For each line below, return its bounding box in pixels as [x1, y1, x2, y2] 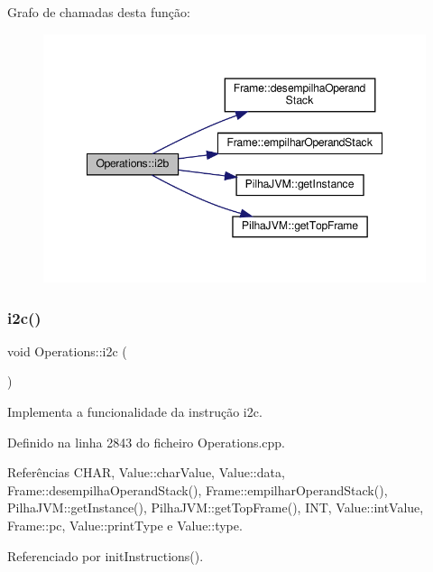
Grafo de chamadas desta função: [7, 3, 190, 21]
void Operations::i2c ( [7, 341, 127, 360]
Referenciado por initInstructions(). [7, 546, 204, 565]
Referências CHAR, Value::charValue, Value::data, [7, 463, 285, 482]
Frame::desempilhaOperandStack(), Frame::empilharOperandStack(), [7, 480, 388, 499]
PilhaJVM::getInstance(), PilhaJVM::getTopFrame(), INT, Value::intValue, [7, 498, 424, 517]
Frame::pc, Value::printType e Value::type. [7, 516, 243, 535]
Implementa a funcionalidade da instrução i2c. [7, 402, 263, 421]
